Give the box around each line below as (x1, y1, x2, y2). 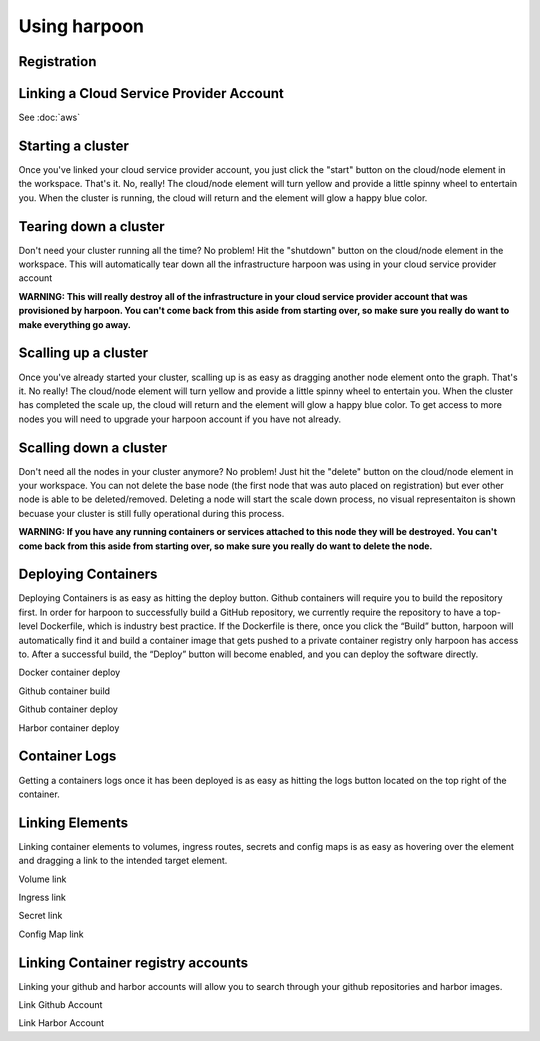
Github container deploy (18, 703, 119, 715)
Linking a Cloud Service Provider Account (18, 85, 284, 102)
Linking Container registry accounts (18, 954, 249, 971)
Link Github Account (18, 999, 103, 1011)
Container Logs (18, 748, 117, 765)
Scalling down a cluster (18, 439, 168, 456)
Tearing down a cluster (18, 218, 165, 235)
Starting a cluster (18, 137, 129, 154)
